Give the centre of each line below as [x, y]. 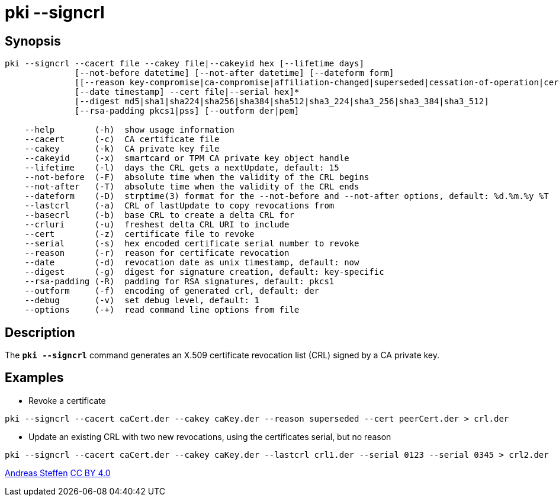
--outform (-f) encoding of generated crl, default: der [172, 291]
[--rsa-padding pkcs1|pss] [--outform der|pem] [187, 111]
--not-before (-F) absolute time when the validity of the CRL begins [197, 177]
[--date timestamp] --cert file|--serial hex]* [187, 92]
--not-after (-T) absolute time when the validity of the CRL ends [192, 187]
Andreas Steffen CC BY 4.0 [58, 473]
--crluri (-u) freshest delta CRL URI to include [157, 225]
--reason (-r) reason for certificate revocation [157, 253]
